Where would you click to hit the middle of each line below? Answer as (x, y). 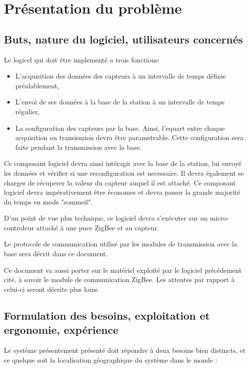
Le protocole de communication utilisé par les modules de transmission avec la (121, 244)
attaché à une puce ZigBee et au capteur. (98, 227)
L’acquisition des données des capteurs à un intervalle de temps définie (121, 76)
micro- (219, 218)
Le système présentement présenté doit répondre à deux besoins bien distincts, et (125, 350)
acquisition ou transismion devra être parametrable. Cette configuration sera (129, 137)
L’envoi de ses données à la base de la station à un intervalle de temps (120, 102)
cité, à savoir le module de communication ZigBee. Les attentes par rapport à (119, 279)
